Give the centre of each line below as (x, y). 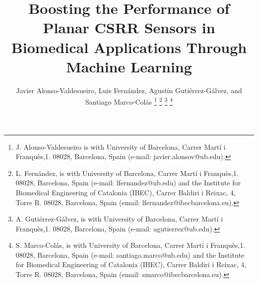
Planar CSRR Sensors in (129, 28)
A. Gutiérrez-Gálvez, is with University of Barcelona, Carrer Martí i (119, 219)
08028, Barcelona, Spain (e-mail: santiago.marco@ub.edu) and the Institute (130, 255)
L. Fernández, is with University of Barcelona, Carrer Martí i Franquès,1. (127, 173)
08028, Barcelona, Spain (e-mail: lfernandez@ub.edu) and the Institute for (128, 183)
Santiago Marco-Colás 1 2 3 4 (129, 101)
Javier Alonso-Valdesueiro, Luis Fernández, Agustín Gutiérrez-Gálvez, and (129, 90)
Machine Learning (129, 66)
